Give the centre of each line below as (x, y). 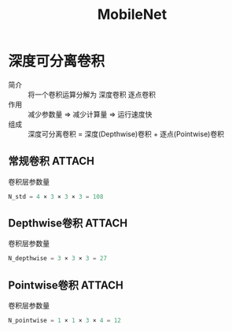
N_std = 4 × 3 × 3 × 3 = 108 (56, 196)
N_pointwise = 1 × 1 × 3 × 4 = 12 (65, 321)
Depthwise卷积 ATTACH (68, 224)
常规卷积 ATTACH (51, 161)
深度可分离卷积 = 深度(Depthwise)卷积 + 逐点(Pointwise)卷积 (126, 134)
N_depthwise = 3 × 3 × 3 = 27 (58, 259)
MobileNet (132, 15)
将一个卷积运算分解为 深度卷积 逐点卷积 (92, 94)
